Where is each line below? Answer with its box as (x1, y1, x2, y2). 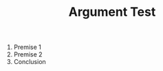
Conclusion (13, 58, 46, 66)
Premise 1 (13, 43, 41, 52)
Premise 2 (13, 50, 43, 59)
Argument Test (68, 4, 156, 20)
